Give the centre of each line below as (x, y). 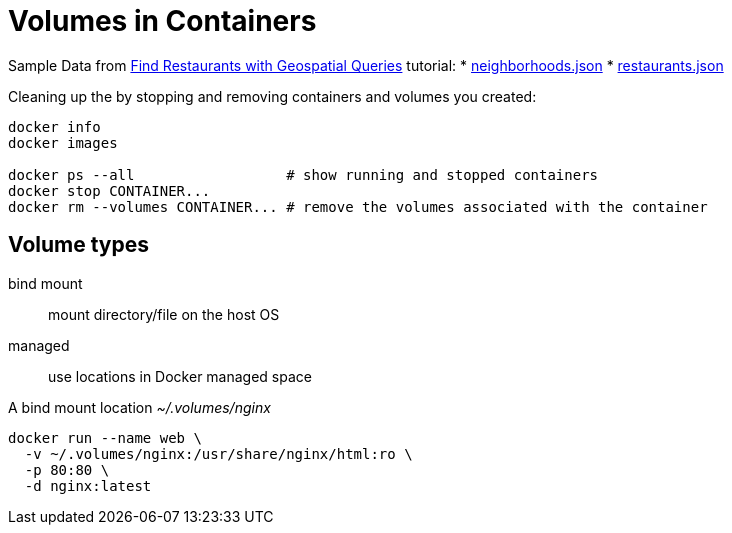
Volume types (78, 245)
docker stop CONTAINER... (109, 190)
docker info (54, 126)
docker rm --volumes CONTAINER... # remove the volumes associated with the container (358, 206)
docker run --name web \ (105, 437)
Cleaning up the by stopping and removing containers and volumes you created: (272, 96)
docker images (63, 142)
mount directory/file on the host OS (164, 314)
